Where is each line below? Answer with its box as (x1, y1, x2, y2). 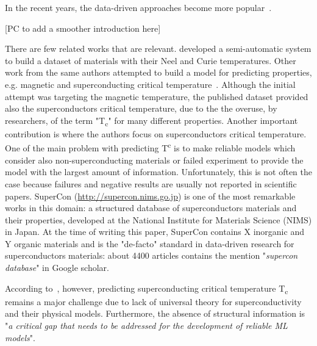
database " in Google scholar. (5, 261, 109, 274)
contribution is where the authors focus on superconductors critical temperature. (5, 127, 307, 140)
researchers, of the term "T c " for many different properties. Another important (5, 114, 298, 128)
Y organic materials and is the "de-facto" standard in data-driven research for (5, 237, 294, 250)
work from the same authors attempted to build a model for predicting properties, (5, 66, 312, 79)
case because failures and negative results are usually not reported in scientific (5, 177, 297, 190)
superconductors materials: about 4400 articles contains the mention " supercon (5, 249, 298, 262)
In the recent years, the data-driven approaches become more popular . (5, 1, 272, 13)
